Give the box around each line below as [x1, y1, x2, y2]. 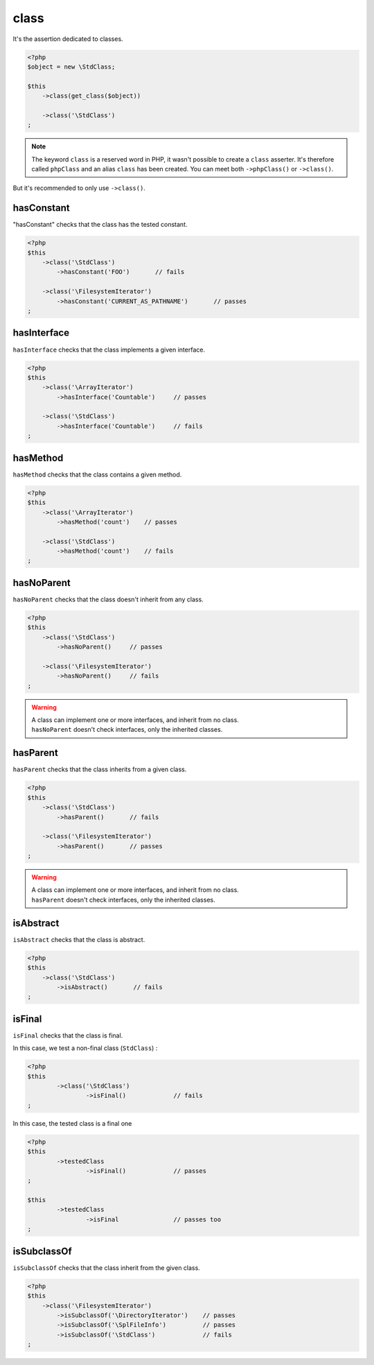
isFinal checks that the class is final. [12, 1031, 123, 1040]
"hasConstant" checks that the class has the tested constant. [12, 221, 188, 229]
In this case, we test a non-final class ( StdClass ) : [12, 1044, 158, 1052]
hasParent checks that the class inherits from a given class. [12, 765, 187, 773]
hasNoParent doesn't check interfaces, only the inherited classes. [31, 726, 223, 734]
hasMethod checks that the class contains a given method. [12, 470, 182, 479]
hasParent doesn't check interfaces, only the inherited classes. [31, 895, 215, 904]
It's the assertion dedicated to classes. [12, 35, 124, 43]
